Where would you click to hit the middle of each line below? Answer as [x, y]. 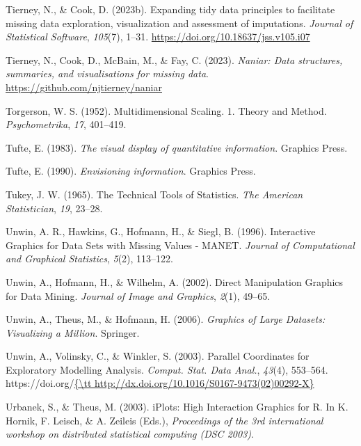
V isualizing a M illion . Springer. [73, 332]
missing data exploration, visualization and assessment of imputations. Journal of [179, 23]
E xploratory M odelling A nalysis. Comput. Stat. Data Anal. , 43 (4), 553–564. [167, 369]
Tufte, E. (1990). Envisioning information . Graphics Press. [131, 171]
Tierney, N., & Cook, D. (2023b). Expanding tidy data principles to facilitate [170, 9]
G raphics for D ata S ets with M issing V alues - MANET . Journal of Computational [180, 245]
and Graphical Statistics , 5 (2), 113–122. [89, 258]
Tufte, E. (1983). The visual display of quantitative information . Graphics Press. [177, 147]
